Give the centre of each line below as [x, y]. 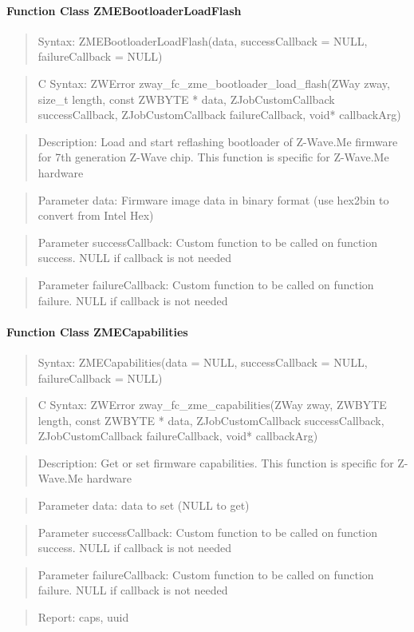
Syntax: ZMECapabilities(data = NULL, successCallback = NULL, [203, 362]
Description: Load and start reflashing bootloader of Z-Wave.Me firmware [218, 141]
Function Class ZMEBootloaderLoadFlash [124, 10]
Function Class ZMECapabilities [97, 331]
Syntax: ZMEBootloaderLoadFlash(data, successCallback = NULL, [203, 40]
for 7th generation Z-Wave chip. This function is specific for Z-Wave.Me [213, 157]
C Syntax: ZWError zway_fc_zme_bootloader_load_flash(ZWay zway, [214, 83]
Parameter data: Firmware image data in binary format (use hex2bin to [213, 199]
